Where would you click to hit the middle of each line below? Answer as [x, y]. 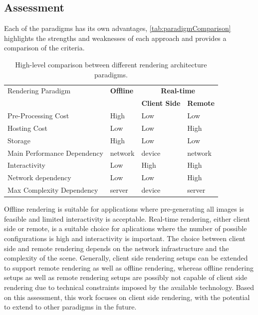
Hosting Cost [27, 128]
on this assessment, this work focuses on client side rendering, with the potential [127, 297]
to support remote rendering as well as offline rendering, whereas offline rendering [129, 267]
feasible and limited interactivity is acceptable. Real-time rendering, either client [127, 218]
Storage [19, 140]
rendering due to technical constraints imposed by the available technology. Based [129, 287]
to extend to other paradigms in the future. [70, 307]
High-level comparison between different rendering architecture [111, 64]
